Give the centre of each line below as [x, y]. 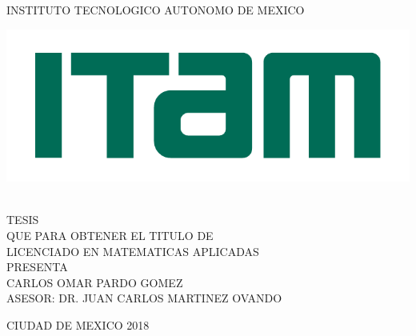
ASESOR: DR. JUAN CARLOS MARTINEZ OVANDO [144, 298]
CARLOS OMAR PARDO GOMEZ [95, 282]
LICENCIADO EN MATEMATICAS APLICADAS [133, 251]
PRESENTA [37, 267]
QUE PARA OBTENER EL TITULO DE [110, 236]
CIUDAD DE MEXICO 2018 [78, 324]
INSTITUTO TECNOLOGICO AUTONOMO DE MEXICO [156, 10]
